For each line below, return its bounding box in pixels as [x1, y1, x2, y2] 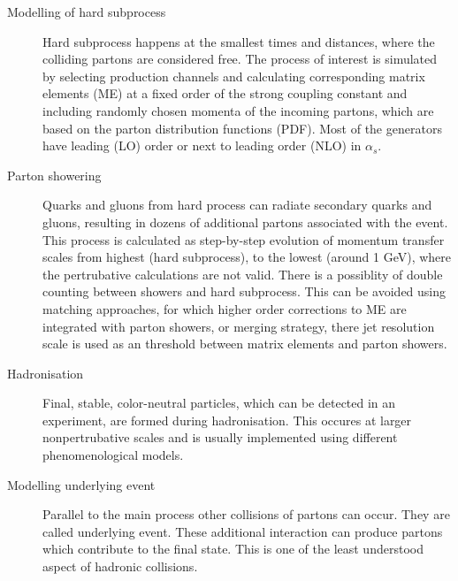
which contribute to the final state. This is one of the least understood [42, 539, 424, 558]
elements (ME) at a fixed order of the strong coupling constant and [42, 84, 408, 103]
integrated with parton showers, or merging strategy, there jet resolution [42, 317, 435, 335]
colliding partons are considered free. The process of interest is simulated [42, 50, 438, 68]
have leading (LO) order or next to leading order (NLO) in [42, 136, 362, 155]
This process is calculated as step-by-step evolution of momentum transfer [42, 230, 445, 248]
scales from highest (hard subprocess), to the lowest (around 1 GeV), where [42, 248, 452, 266]
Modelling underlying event [7, 475, 156, 493]
